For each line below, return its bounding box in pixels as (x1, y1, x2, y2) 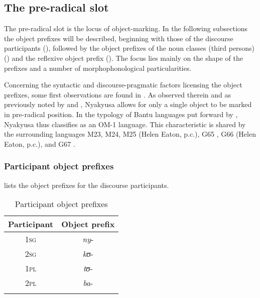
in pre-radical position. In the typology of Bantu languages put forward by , (4, 109, 238, 119)
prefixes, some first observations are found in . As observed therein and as (4, 89, 231, 100)
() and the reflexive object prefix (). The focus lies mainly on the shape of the (4, 52, 243, 63)
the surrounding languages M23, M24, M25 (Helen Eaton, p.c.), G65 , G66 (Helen (4, 129, 256, 139)
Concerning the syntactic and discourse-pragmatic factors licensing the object (4, 79, 242, 90)
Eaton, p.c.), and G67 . (4, 138, 75, 149)
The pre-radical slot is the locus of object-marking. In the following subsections (4, 23, 248, 34)
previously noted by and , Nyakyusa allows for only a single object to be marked (4, 99, 252, 110)
